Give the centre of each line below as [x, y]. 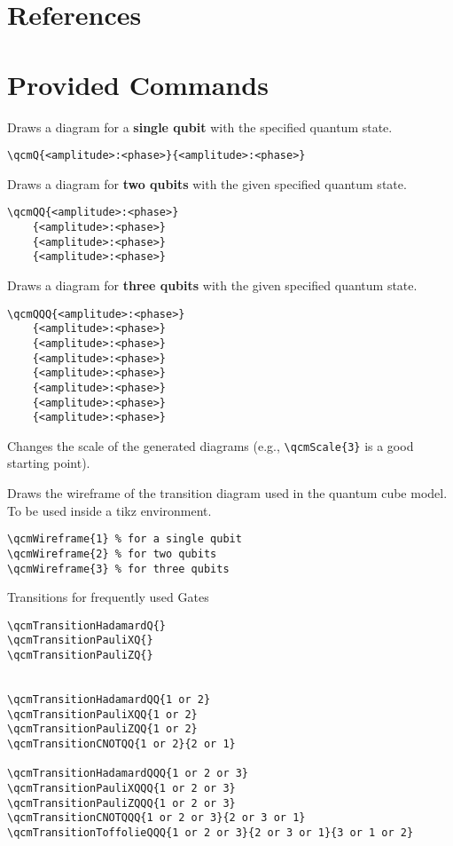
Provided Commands [138, 84]
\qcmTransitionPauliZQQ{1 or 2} [102, 729]
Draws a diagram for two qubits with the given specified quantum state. [207, 183]
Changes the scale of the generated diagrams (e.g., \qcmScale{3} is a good [211, 445]
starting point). [49, 463]
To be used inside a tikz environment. [109, 510]
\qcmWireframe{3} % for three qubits [118, 569]
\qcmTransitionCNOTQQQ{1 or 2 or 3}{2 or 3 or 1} [156, 818]
